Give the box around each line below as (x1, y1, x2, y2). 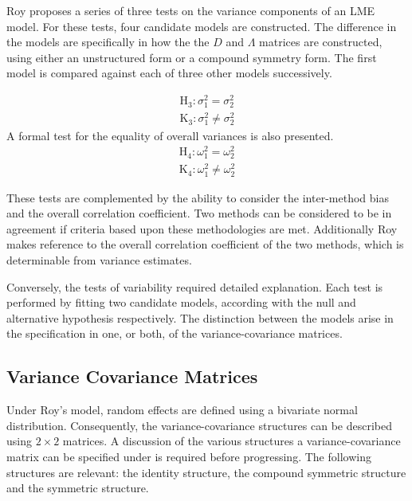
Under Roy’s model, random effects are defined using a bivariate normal (6, 401, 358, 418)
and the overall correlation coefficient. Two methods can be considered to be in (6, 205, 392, 221)
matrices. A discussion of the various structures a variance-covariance (62, 433, 401, 449)
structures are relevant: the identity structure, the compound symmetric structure (6, 464, 406, 480)
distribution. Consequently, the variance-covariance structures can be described (6, 417, 393, 433)
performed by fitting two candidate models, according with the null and (6, 294, 356, 311)
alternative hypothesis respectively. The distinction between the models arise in (6, 309, 394, 326)
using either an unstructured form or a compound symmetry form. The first (6, 49, 377, 65)
